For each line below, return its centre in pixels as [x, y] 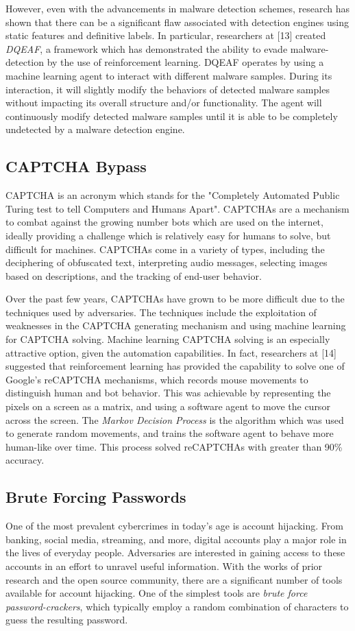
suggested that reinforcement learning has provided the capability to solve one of [175, 366]
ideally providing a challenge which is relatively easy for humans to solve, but [168, 235]
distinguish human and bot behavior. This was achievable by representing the [168, 393]
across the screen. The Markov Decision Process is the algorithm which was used [175, 419]
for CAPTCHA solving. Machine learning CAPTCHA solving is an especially [168, 339]
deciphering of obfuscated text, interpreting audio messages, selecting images [167, 262]
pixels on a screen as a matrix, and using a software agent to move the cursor [168, 406]
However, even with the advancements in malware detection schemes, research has [178, 8]
